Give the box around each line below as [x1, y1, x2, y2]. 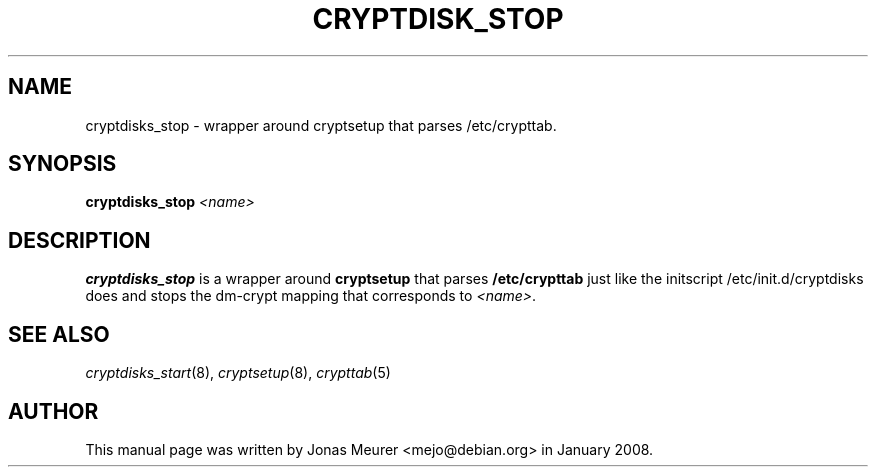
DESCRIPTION [8, 227, 151, 253]
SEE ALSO [8, 321, 110, 347]
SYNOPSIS [8, 151, 117, 177]
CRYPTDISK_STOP [312, 2, 564, 36]
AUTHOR [8, 398, 99, 424]
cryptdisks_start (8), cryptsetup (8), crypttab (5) [85, 364, 391, 382]
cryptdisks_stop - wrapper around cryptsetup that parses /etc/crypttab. [85, 116, 557, 134]
